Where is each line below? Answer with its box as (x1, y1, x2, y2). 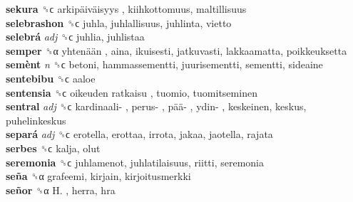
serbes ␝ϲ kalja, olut (6, 140, 101, 155)
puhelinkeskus (6, 112, 66, 127)
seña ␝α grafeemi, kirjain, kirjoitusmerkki (6, 169, 191, 184)
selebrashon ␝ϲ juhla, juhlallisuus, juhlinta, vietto (6, 15, 232, 30)
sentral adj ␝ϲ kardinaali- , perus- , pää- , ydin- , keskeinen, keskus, (6, 99, 307, 114)
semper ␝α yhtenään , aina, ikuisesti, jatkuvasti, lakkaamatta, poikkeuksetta (6, 43, 347, 58)
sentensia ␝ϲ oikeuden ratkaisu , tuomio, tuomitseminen (6, 85, 257, 100)
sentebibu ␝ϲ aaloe (6, 70, 96, 85)
